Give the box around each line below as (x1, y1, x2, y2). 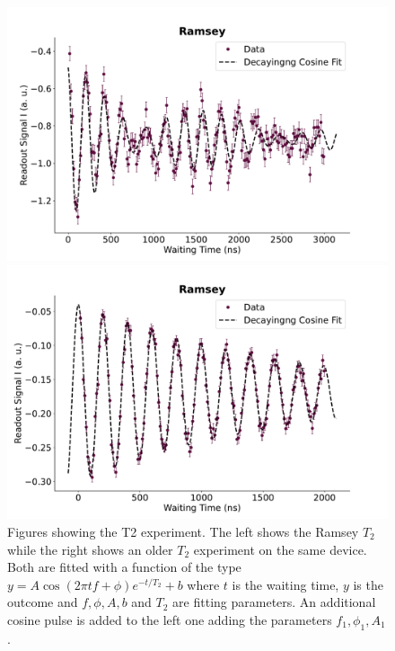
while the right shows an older (7, 540, 173, 558)
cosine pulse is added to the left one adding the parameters (7, 610, 332, 629)
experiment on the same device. (193, 540, 367, 558)
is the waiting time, (232, 575, 339, 593)
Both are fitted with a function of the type (7, 557, 241, 576)
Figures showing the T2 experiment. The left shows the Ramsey (7, 522, 359, 540)
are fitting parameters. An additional (172, 593, 376, 611)
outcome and (7, 593, 78, 611)
